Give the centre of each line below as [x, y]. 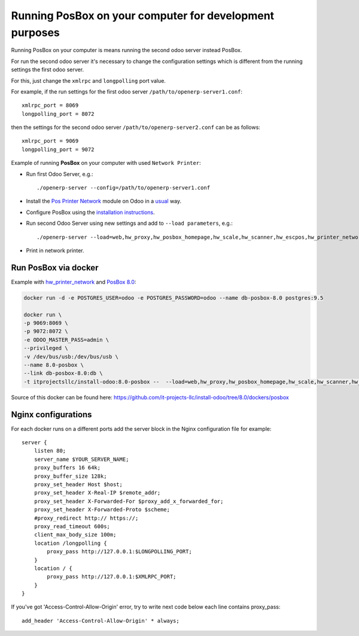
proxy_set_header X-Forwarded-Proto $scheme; [102, 510]
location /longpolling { [70, 543]
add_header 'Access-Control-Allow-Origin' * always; [101, 621]
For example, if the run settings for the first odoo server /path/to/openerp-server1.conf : [127, 91]
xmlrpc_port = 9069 [50, 141]
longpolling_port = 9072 [58, 149]
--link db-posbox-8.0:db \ [63, 373]
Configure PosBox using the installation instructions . [90, 212]
